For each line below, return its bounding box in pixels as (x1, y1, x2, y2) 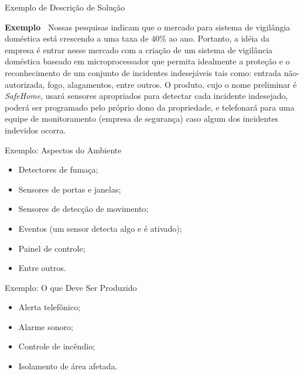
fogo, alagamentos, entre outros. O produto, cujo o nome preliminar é (47, 78, 297, 90)
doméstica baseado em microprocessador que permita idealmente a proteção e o (5, 55, 290, 67)
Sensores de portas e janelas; (18, 183, 121, 195)
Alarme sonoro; (18, 320, 73, 332)
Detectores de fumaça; (18, 163, 98, 176)
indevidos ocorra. (5, 123, 66, 136)
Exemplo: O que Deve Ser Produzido (5, 281, 137, 293)
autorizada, (5, 78, 45, 90)
